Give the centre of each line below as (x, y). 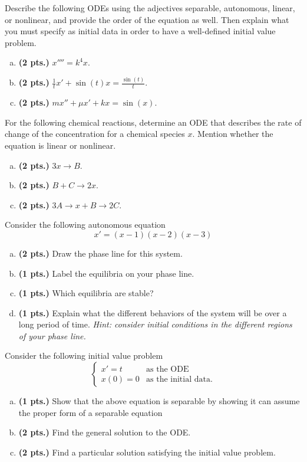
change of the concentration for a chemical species (95, 134)
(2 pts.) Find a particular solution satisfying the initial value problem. (147, 452)
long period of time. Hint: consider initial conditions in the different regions (155, 324)
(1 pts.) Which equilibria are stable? (86, 293)
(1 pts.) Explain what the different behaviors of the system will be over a (153, 312)
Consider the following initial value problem (84, 355)
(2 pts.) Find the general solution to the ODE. (105, 432)
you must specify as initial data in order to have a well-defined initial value (140, 31)
